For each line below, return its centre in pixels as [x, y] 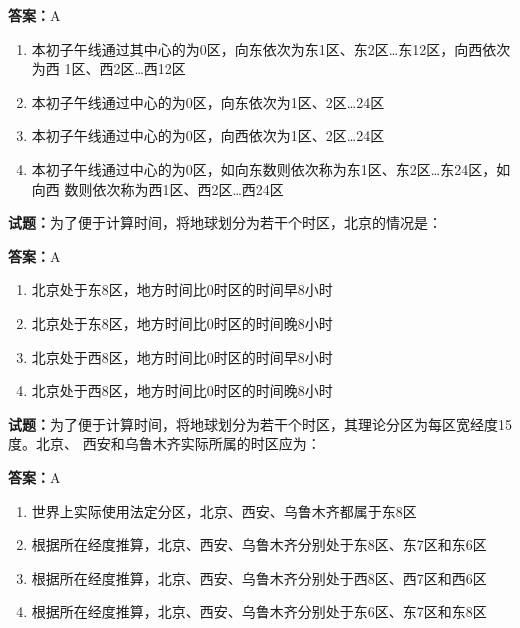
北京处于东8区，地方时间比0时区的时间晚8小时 [182, 322]
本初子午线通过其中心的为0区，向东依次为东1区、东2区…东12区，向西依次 [271, 48]
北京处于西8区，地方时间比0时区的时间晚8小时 [182, 390]
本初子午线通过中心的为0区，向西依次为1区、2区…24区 [208, 135]
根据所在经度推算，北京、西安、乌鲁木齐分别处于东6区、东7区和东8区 [259, 611]
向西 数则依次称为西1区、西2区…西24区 [157, 188]
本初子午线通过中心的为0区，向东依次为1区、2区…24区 [208, 101]
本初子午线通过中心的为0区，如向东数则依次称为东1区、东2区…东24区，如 [271, 168]
